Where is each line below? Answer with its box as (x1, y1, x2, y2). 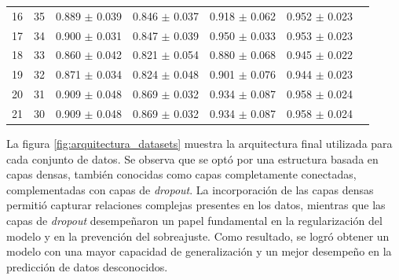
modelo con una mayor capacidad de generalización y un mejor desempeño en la (6, 243, 392, 260)
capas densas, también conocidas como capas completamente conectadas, (6, 166, 357, 182)
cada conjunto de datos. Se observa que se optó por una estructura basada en (6, 150, 379, 167)
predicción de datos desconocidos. (6, 258, 168, 274)
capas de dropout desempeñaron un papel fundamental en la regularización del (6, 212, 383, 229)
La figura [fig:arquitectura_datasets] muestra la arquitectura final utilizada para (6, 135, 393, 152)
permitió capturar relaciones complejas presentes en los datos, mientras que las (6, 197, 386, 213)
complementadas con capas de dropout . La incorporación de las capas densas (6, 181, 374, 197)
